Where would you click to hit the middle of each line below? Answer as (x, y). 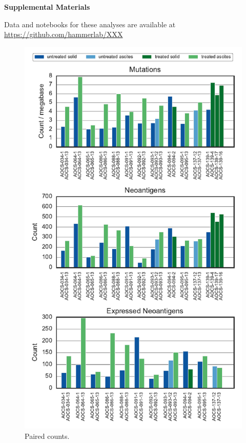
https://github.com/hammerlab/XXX (64, 34)
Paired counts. (47, 436)
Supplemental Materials (47, 7)
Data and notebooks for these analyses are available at (90, 24)
